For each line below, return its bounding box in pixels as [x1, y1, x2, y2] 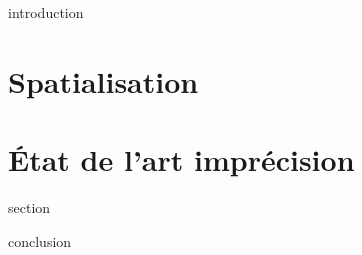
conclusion [8, 230, 72, 251]
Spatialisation [8, 60, 199, 101]
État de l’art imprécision [8, 139, 355, 180]
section [8, 197, 51, 218]
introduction [8, 2, 84, 22]
